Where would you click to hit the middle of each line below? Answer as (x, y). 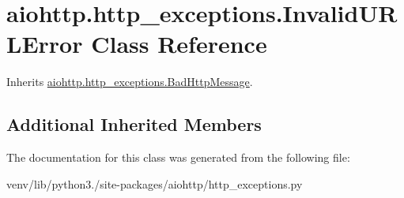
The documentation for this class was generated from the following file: (178, 157)
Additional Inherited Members (134, 124)
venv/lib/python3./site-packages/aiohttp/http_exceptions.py (155, 183)
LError (45, 44)
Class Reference (179, 44)
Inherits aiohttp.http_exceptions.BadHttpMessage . (130, 82)
